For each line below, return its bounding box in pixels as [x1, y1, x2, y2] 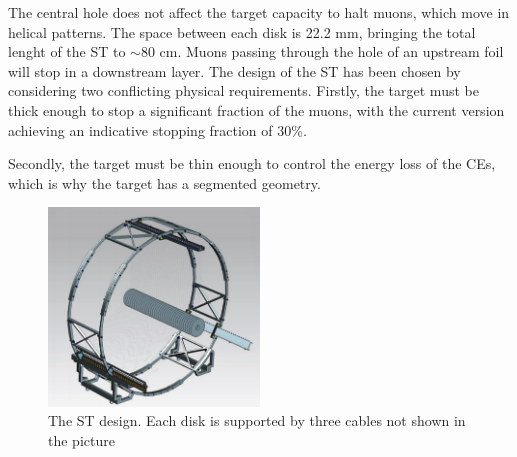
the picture [48, 429, 115, 450]
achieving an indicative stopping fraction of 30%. [8, 119, 307, 140]
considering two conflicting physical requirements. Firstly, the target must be [8, 80, 479, 101]
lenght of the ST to [8, 41, 126, 62]
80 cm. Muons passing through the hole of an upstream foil [140, 41, 504, 62]
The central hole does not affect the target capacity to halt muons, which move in [8, 2, 510, 22]
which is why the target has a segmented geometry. [8, 172, 321, 193]
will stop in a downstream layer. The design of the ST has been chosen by [8, 60, 461, 81]
